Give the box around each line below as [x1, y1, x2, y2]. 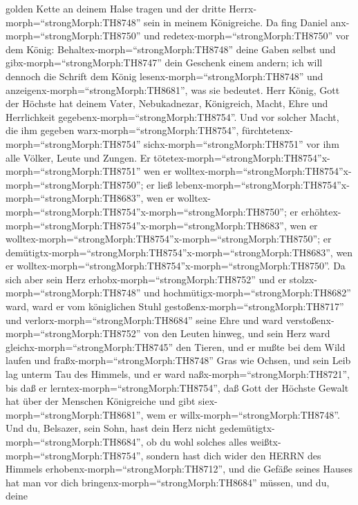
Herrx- [229, 1, 257, 15]
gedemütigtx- [219, 421, 275, 435]
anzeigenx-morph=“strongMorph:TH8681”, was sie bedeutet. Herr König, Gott [6, 82, 340, 97]
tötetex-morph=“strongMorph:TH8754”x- [153, 150, 330, 164]
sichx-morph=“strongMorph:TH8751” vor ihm [144, 136, 339, 151]
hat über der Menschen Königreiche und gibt [6, 394, 196, 408]
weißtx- [250, 435, 281, 448]
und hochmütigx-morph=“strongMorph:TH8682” [144, 285, 351, 300]
